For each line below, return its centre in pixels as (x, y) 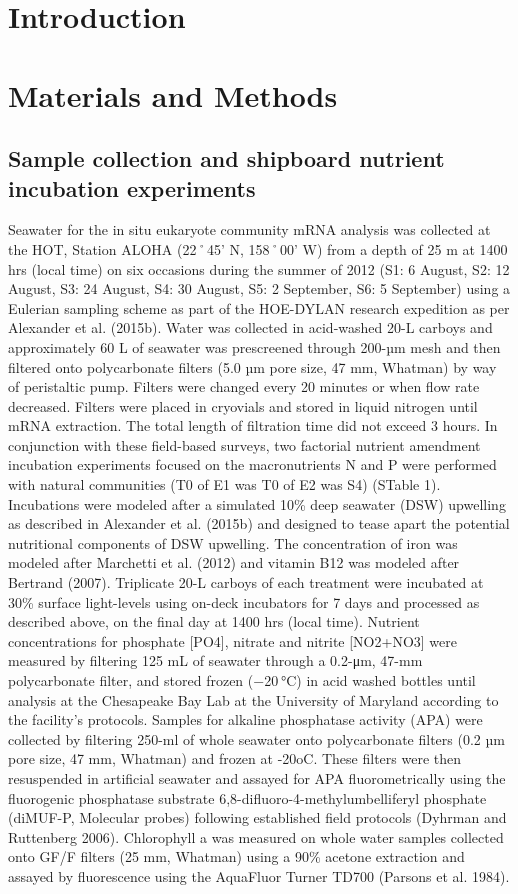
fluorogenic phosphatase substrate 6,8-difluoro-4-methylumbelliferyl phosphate (247, 797)
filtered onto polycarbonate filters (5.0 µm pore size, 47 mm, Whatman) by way (252, 366)
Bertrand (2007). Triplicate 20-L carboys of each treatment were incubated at (246, 582)
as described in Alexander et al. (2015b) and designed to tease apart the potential (259, 523)
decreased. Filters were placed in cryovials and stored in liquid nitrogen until (243, 405)
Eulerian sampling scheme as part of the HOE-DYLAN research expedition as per (259, 307)
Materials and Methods (173, 94)
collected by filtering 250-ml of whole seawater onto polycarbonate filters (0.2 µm (256, 738)
